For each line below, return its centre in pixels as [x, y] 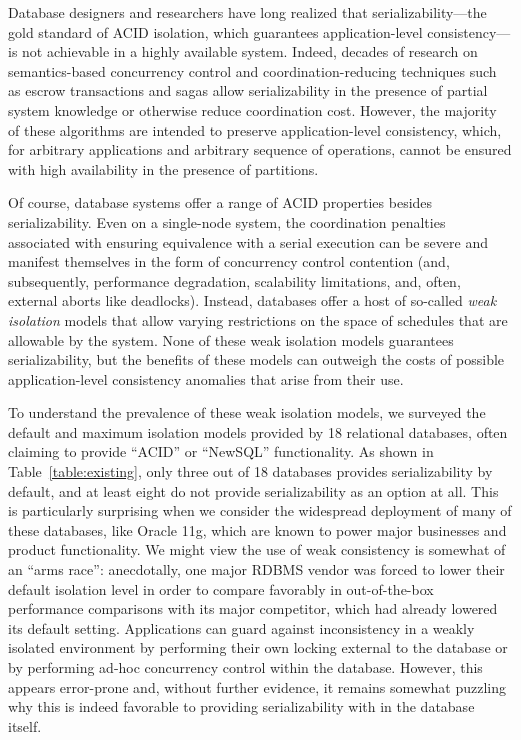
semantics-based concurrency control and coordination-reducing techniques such [252, 70]
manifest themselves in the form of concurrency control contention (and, [229, 261]
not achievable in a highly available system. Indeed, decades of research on [250, 51]
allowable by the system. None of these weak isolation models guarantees [231, 339]
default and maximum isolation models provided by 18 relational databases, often [258, 431]
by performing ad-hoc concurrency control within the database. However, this [245, 667]
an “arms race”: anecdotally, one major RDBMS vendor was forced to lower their [256, 569]
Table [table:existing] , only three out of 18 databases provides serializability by [250, 471]
